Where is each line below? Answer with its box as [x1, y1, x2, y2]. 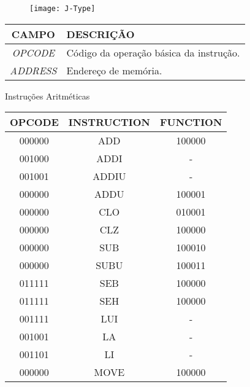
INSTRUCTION [68, 115, 150, 130]
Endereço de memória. [66, 63, 162, 77]
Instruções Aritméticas [5, 89, 90, 102]
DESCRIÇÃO [66, 26, 135, 41]
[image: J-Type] [29, 4, 96, 13]
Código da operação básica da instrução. [66, 45, 240, 60]
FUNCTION [159, 115, 222, 130]
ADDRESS [10, 63, 57, 77]
